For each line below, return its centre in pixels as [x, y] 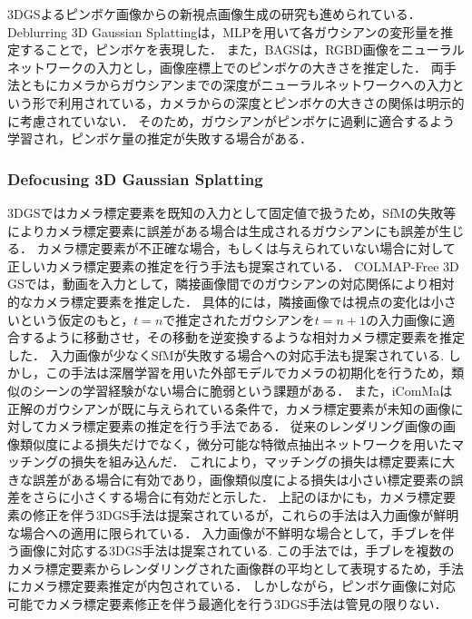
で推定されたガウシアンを [239, 319]
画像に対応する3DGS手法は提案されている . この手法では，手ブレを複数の [237, 550]
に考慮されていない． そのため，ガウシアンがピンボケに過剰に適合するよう [231, 120]
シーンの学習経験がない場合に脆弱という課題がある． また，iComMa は [242, 390]
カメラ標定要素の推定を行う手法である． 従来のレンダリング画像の [244, 426]
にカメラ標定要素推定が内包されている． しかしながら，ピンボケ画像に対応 [231, 586]
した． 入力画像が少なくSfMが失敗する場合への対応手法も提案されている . [226, 354]
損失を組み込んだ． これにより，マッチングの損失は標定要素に [256, 462]
